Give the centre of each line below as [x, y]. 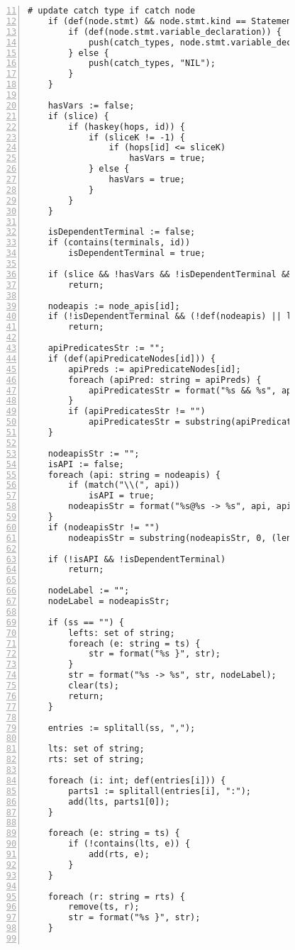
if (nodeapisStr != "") [104, 527]
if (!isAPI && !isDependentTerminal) [137, 559]
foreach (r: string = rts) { [116, 896]
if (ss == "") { [86, 622]
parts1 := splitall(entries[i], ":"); [160, 791]
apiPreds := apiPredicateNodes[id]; [155, 369]
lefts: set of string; [122, 633]
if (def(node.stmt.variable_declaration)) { [175, 32]
